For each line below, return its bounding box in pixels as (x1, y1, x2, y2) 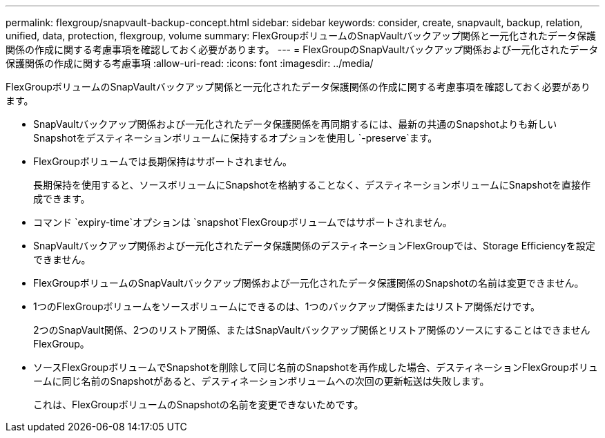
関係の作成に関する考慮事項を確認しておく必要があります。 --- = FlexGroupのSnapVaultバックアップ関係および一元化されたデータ (6, 44, 599, 55)
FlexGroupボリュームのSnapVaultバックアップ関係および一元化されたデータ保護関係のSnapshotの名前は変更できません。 (33, 277, 584, 289)
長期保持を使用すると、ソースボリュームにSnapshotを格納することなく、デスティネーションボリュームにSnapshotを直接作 (33, 179, 591, 191)
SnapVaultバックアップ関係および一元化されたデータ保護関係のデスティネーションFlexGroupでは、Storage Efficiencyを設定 (33, 240, 595, 251)
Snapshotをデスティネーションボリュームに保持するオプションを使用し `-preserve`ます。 (33, 132, 438, 144)
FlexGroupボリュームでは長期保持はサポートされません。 (33, 155, 293, 167)
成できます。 (33, 193, 90, 204)
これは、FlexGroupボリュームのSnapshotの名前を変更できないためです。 (33, 399, 364, 410)
